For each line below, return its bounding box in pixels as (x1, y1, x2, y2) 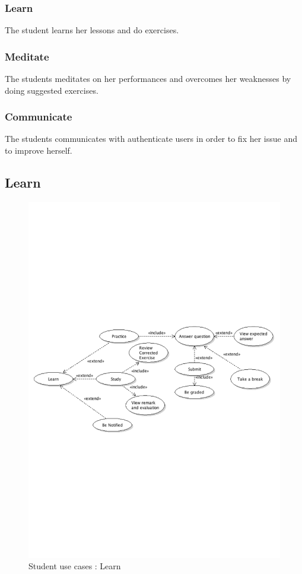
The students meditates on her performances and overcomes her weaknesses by (5, 72, 291, 85)
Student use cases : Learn (28, 560, 121, 572)
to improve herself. (5, 144, 72, 157)
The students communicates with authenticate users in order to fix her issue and (5, 132, 297, 145)
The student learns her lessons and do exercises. (5, 24, 179, 36)
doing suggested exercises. (5, 84, 98, 96)
